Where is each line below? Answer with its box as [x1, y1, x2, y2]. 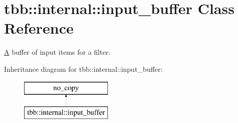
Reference [4, 18, 74, 38]
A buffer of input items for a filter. [4, 47, 110, 57]
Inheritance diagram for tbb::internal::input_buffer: [4, 63, 163, 74]
